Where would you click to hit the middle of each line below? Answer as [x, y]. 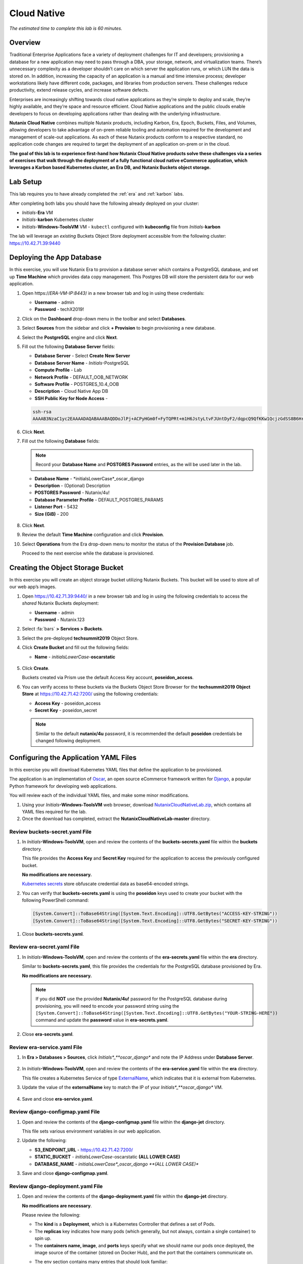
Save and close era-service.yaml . [58, 1099]
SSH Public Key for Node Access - [71, 398]
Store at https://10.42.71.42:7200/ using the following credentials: [90, 694]
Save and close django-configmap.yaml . [65, 1173]
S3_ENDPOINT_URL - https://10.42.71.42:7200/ [84, 1150]
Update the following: [44, 1141]
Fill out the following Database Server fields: [69, 346]
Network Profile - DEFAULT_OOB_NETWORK [81, 377]
